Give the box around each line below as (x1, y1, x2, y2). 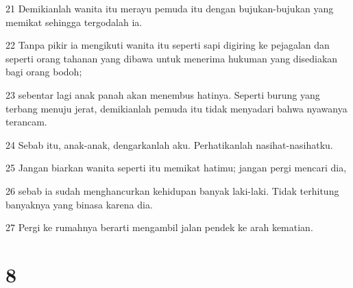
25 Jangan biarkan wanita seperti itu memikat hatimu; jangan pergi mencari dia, (5, 160, 347, 175)
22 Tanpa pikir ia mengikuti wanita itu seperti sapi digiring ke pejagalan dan (5, 38, 330, 52)
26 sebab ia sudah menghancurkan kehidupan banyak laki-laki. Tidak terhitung (5, 183, 339, 197)
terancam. (5, 115, 47, 129)
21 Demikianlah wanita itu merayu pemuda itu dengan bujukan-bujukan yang (5, 1, 334, 15)
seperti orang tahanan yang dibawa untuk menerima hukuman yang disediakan (5, 51, 338, 65)
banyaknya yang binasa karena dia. (5, 197, 153, 211)
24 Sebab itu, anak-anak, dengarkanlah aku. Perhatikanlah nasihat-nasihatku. (5, 137, 333, 152)
